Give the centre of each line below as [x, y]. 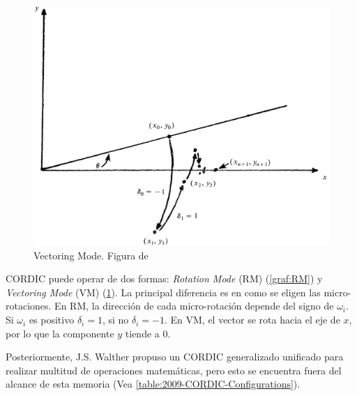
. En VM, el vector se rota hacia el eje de [252, 320]
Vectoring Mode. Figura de [91, 255]
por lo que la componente [60, 333]
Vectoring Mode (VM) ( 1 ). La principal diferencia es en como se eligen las [163, 292]
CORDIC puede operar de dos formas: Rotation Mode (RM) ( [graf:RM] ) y [164, 279]
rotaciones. [29, 306]
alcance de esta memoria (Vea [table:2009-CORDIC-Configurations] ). [153, 384]
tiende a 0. [148, 333]
